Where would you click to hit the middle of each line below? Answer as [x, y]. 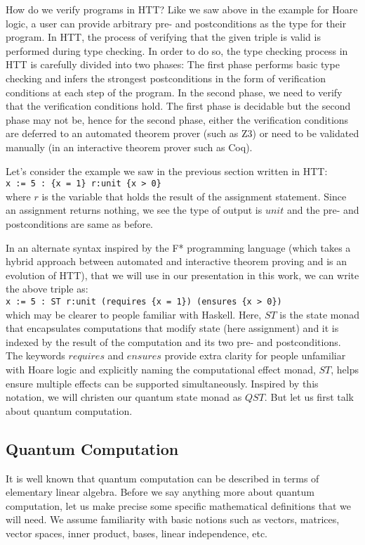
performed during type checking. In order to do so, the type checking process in [177, 50]
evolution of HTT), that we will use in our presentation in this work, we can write [182, 275]
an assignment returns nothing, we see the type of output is [134, 210]
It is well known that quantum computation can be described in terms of [162, 478]
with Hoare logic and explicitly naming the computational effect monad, [161, 369]
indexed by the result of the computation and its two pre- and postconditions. [173, 341]
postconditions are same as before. [79, 223]
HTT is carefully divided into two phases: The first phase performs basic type [173, 64]
